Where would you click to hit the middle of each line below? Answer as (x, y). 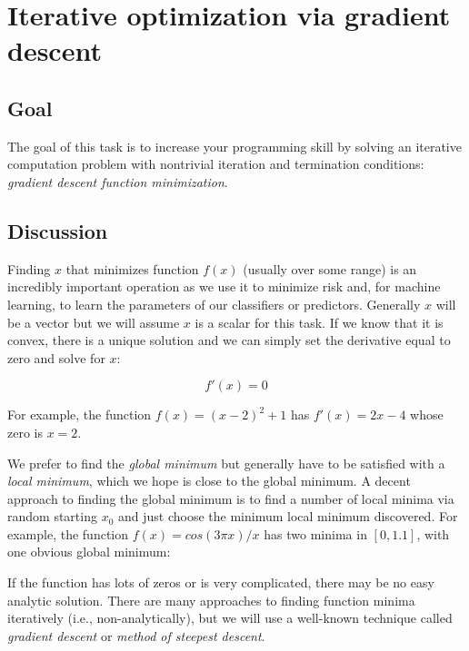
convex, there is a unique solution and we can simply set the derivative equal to (229, 340)
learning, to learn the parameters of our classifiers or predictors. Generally (214, 304)
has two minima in (315, 533)
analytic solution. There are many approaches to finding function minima (211, 600)
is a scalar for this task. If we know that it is (319, 322)
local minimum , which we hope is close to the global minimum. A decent (209, 481)
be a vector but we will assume (94, 322)
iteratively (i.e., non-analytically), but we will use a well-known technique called (230, 618)
